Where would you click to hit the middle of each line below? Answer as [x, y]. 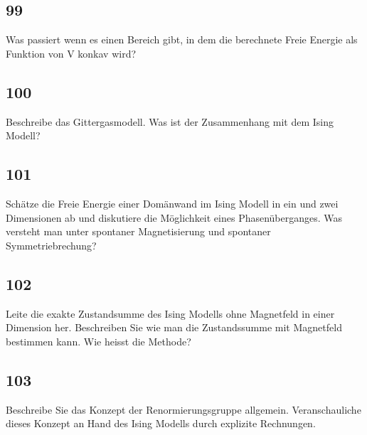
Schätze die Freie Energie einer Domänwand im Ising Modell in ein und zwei [172, 203]
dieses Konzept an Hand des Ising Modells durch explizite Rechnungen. [161, 423]
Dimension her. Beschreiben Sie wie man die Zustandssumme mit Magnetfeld [174, 327]
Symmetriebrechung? [51, 245]
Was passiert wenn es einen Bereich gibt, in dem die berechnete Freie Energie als [182, 39]
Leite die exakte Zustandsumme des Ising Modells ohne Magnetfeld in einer [170, 313]
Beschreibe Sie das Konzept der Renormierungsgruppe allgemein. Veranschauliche [183, 409]
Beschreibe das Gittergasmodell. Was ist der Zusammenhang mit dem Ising [170, 121]
